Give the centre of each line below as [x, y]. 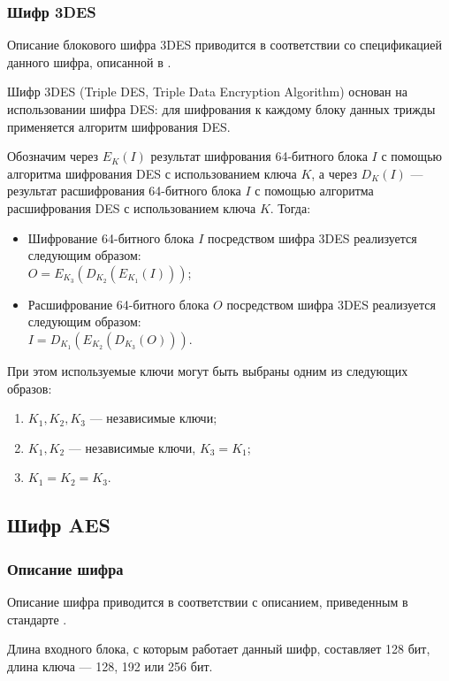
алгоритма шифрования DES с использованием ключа [152, 173]
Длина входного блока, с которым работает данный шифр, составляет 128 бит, [219, 649]
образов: [30, 388]
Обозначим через [53, 156]
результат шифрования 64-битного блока [259, 156]
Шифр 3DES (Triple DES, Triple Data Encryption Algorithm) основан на [207, 92]
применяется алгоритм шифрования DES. [119, 126]
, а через [334, 173]
